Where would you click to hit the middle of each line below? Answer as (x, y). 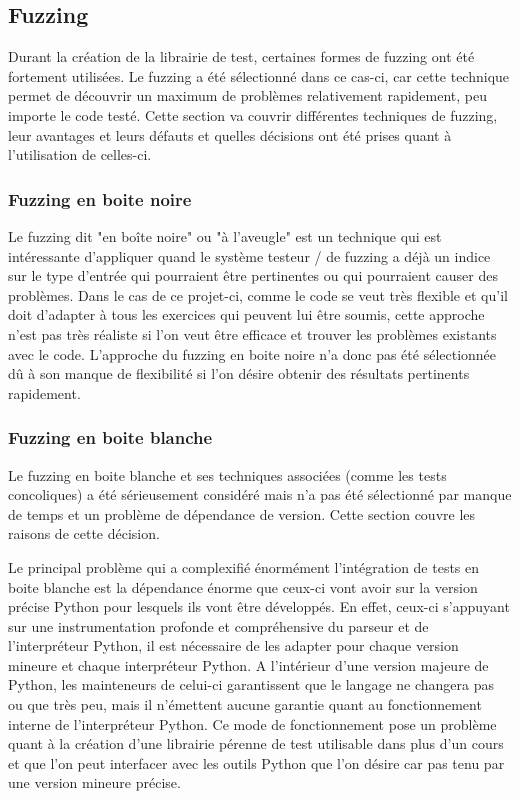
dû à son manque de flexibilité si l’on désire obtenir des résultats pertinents (239, 373)
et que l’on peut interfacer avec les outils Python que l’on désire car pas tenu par (256, 762)
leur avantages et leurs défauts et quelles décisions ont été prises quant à (230, 134)
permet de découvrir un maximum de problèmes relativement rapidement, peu (248, 95)
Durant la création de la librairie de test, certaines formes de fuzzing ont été (241, 56)
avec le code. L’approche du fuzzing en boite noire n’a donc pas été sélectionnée (252, 353)
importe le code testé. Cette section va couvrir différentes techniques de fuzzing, (253, 114)
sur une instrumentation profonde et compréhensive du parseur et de (218, 625)
